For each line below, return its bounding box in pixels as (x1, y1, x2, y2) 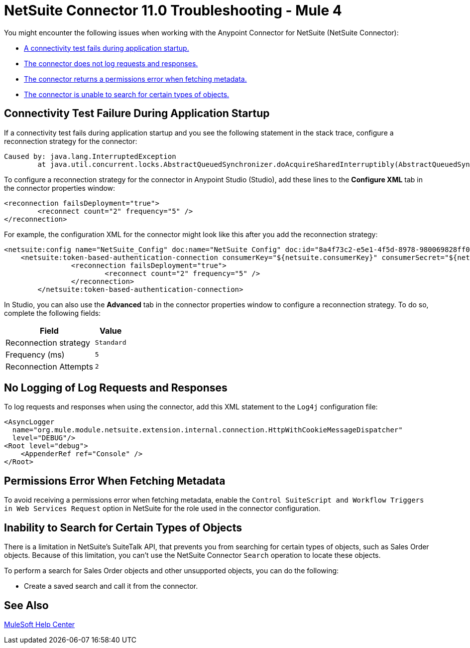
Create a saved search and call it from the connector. (24, 582, 198, 591)
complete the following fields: (4, 308, 101, 317)
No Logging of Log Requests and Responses (4, 382, 228, 394)
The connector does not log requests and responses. (24, 59, 198, 68)
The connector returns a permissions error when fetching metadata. (24, 74, 247, 83)
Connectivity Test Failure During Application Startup (4, 107, 270, 120)
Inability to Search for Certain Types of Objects (4, 521, 242, 534)
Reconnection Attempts (5, 361, 93, 372)
